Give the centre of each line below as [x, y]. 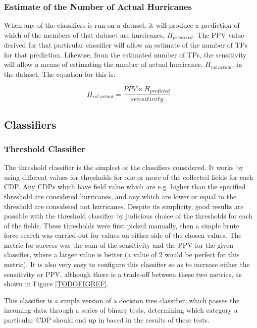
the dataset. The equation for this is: [60, 74]
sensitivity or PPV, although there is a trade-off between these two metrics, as [123, 274]
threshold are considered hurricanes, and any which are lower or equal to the [120, 196]
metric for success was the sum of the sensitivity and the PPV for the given [119, 245]
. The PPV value [218, 34]
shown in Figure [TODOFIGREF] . [56, 284]
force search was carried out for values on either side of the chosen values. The [123, 235]
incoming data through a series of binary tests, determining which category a [121, 310]
